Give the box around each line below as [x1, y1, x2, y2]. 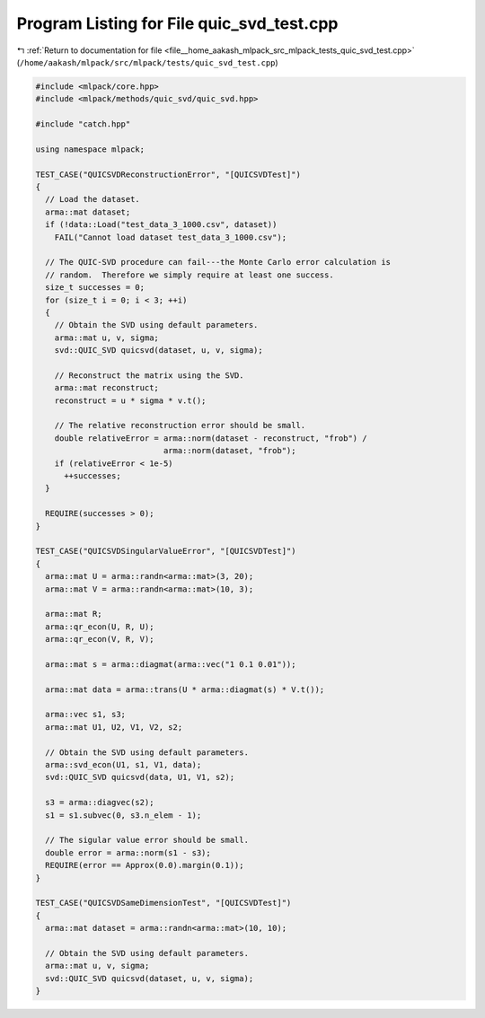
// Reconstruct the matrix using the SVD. [54, 370, 244, 381]
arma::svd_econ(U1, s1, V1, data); [45, 759, 202, 770]
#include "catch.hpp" [35, 119, 131, 129]
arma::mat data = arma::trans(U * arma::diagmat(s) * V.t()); [45, 684, 325, 695]
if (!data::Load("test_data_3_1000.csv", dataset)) [45, 220, 278, 230]
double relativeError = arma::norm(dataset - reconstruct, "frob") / [54, 433, 367, 443]
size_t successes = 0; [45, 283, 145, 293]
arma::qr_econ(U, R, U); [45, 621, 154, 632]
